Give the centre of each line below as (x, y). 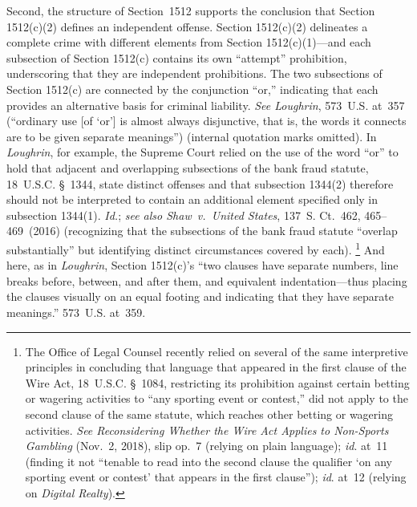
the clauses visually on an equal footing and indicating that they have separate (200, 296)
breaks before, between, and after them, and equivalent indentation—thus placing (207, 280)
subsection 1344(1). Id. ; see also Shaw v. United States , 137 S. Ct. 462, (184, 215)
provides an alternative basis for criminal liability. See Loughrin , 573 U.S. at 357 (206, 105)
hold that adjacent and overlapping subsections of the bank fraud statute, (188, 167)
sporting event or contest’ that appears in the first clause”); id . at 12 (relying (216, 477)
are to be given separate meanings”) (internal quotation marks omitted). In (192, 136)
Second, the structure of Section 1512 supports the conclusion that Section (191, 10)
